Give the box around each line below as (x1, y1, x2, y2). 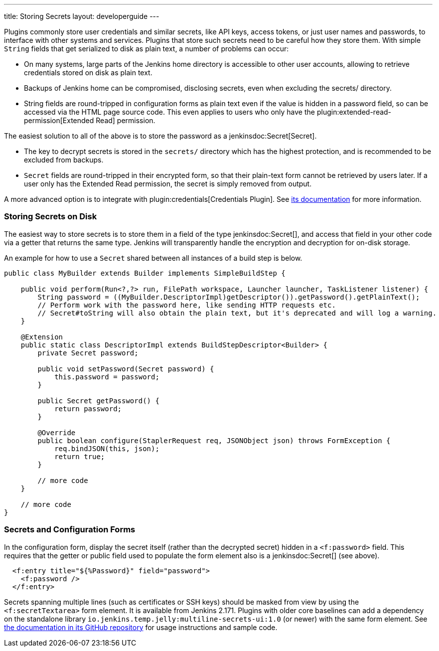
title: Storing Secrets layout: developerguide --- (4, 12, 159, 20)
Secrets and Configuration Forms (4, 524, 136, 535)
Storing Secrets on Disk (4, 211, 97, 222)
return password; (54, 404, 122, 413)
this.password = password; (54, 372, 159, 381)
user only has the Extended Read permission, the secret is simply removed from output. (24, 179, 312, 188)
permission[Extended (24, 116, 94, 125)
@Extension (20, 332, 63, 341)
